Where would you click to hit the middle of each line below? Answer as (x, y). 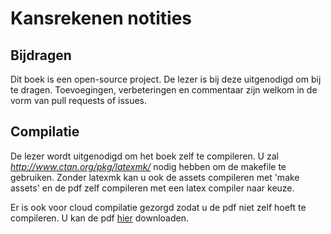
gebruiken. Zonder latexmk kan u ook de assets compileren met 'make (155, 177)
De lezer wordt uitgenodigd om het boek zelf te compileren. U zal (144, 156)
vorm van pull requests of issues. (79, 100)
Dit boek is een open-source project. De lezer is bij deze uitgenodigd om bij (166, 79)
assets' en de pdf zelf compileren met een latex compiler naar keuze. (152, 188)
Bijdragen (41, 55)
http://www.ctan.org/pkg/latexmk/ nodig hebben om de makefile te (148, 166)
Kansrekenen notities (101, 18)
